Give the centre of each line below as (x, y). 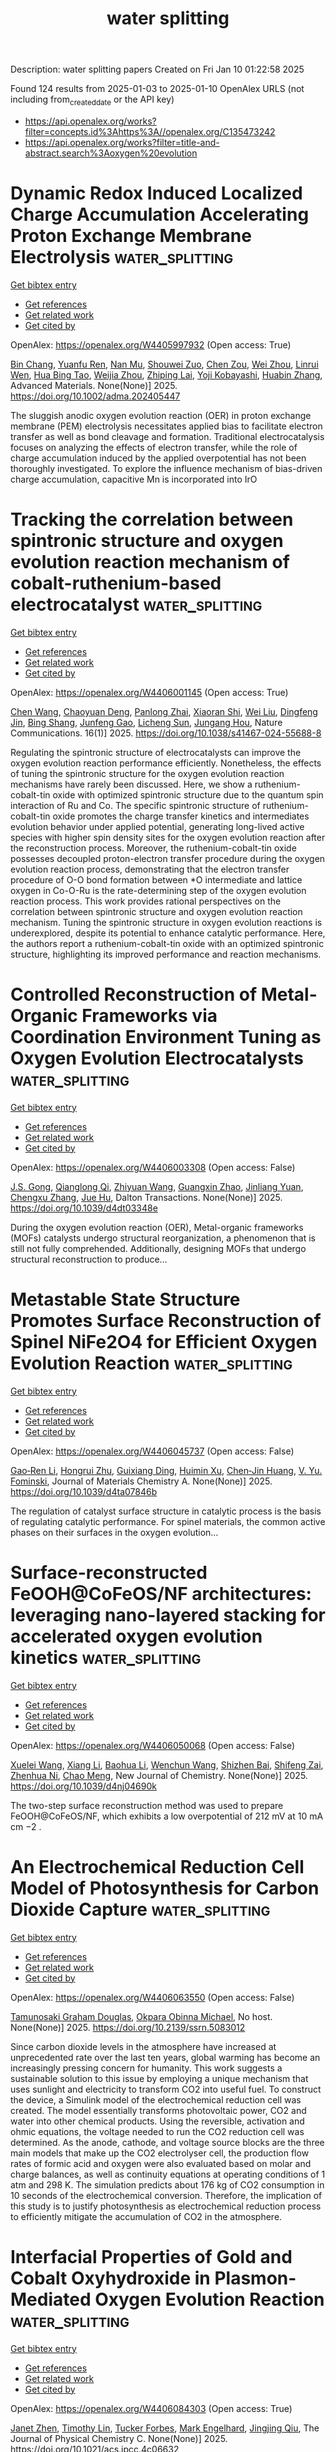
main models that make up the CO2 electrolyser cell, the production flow (160, 2153)
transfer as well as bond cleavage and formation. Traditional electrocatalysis (167, 436)
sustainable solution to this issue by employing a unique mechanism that (159, 2078)
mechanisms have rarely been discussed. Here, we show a (131, 784)
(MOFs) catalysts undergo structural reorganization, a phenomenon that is (163, 1238)
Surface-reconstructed (109, 1572)
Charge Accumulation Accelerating (160, 214)
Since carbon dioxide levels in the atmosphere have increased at (143, 2046)
